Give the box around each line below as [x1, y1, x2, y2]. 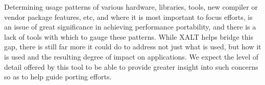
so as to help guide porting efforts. [4, 71, 112, 82]
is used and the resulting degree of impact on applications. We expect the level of [4, 51, 259, 62]
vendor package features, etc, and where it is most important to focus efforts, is [4, 11, 253, 22]
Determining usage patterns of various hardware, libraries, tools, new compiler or [4, 2, 258, 12]
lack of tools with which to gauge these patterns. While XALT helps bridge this [4, 31, 253, 42]
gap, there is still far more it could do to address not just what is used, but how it [4, 41, 261, 52]
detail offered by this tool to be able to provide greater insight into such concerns [4, 61, 258, 72]
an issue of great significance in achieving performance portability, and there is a [4, 21, 256, 32]
